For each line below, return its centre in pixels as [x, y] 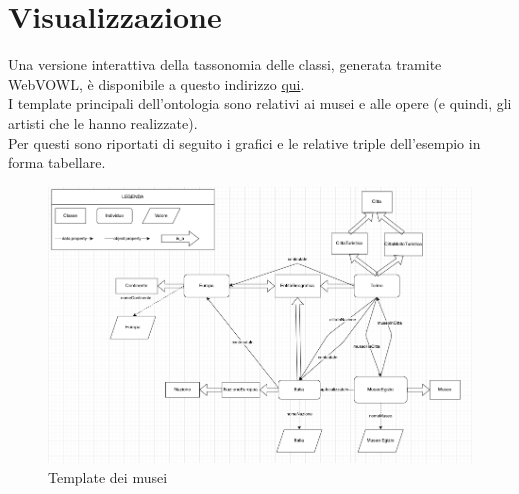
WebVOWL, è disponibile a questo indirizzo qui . [156, 83]
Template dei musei [108, 476]
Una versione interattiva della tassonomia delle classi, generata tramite [225, 64]
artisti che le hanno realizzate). [103, 122]
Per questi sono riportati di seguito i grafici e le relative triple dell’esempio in [244, 142]
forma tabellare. [57, 162]
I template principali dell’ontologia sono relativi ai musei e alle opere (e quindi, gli [260, 103]
